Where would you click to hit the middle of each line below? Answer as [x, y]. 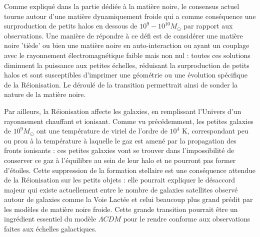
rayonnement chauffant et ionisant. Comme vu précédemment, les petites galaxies [129, 121]
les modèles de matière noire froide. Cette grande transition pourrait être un [121, 209]
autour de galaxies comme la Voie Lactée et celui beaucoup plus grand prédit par [128, 199]
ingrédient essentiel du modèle [50, 219]
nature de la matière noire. [45, 94]
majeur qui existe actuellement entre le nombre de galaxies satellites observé [121, 189]
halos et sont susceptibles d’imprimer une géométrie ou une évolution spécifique [126, 75]
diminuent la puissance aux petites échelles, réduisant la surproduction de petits [127, 65]
